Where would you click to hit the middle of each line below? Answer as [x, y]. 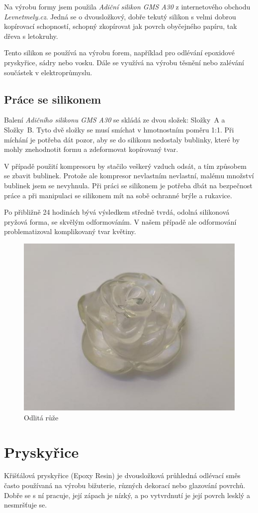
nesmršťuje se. [26, 505]
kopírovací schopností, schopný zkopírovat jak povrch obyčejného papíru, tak [121, 26]
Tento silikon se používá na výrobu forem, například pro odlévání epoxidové [119, 53]
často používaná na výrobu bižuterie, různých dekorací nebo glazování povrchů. [125, 485]
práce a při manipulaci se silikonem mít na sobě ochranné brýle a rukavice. [118, 195]
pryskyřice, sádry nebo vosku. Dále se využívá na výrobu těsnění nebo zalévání [124, 62]
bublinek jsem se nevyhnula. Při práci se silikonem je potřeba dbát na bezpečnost [128, 185]
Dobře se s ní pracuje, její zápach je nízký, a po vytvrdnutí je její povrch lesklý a [127, 495]
